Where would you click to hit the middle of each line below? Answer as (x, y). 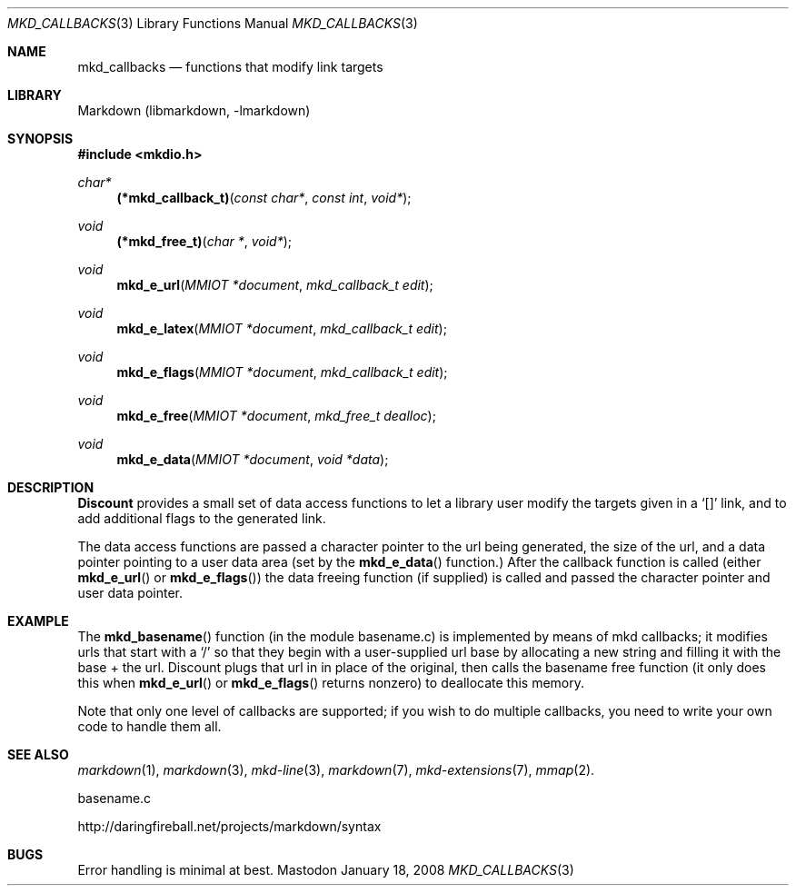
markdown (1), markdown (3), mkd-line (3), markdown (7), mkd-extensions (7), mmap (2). (336, 770)
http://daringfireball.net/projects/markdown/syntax (229, 826)
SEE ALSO (38, 754)
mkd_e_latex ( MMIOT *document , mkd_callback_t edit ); (282, 328)
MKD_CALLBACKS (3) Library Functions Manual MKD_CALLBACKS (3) (213, 23)
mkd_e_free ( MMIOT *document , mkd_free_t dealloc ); (276, 416)
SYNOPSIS (40, 139)
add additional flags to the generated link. (202, 518)
